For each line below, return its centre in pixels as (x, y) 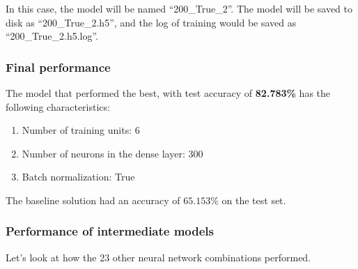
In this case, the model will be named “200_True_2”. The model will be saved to (179, 8)
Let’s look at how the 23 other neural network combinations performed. (158, 257)
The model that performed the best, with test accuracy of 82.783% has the (168, 93)
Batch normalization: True (78, 177)
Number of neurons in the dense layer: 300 (112, 153)
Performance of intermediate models (110, 231)
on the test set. (254, 200)
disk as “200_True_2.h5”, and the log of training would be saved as (151, 22)
